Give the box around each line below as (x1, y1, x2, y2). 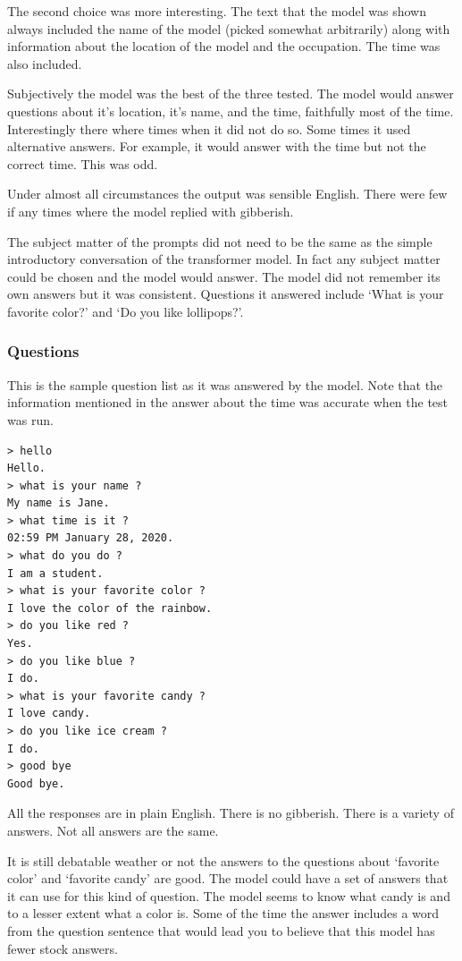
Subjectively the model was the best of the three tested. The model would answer (7, 84, 454, 103)
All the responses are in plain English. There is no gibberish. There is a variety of (7, 804, 454, 822)
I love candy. (7, 707, 91, 720)
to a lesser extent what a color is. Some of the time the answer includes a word (7, 904, 440, 923)
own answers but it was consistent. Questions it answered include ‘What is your (7, 285, 444, 303)
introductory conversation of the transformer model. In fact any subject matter (7, 250, 441, 268)
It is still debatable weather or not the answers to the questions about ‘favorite (7, 851, 440, 870)
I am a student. (7, 566, 104, 580)
